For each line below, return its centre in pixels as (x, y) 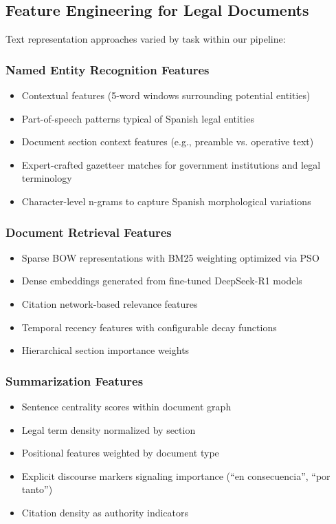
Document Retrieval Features (89, 232)
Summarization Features (75, 380)
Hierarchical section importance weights (105, 350)
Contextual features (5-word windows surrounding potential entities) (166, 95)
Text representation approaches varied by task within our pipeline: (146, 39)
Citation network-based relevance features (110, 303)
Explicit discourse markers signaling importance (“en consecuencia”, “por (176, 475)
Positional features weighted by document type (120, 453)
